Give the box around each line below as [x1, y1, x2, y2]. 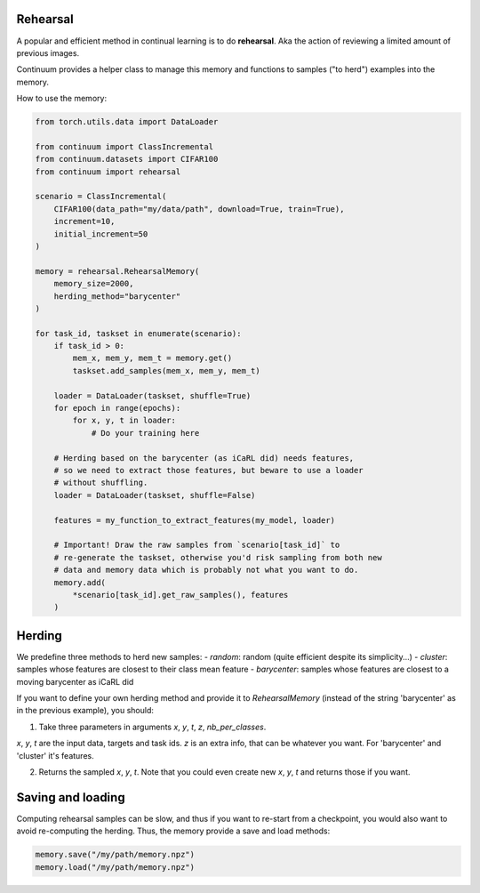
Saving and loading [16, 790, 125, 805]
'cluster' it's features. [16, 750, 94, 760]
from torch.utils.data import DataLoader [35, 117, 219, 127]
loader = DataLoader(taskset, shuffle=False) [53, 490, 256, 500]
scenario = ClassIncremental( [35, 191, 167, 202]
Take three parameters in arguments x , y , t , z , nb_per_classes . [38, 721, 267, 732]
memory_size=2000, [53, 278, 134, 289]
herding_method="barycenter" [53, 291, 181, 302]
